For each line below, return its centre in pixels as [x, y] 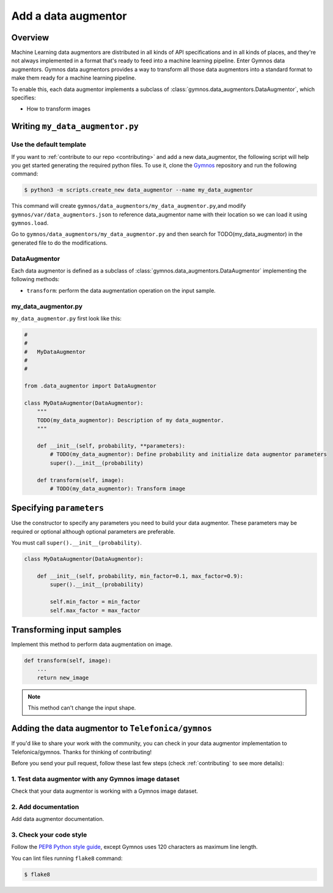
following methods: [35, 279]
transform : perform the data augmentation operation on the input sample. [121, 290]
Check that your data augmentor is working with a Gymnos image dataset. [105, 791]
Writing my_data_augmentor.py [75, 126]
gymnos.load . [30, 223]
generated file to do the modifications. [60, 243]
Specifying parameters [57, 508]
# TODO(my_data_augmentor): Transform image [118, 488]
